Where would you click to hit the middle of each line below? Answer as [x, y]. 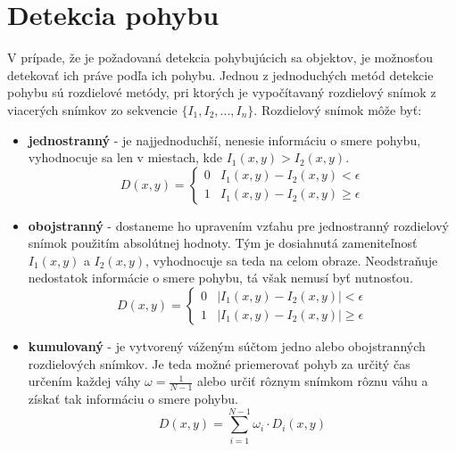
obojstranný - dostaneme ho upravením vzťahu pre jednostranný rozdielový [238, 225]
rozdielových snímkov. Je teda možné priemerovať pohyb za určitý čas [219, 363]
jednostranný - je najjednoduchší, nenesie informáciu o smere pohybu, [224, 139]
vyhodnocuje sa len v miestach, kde [125, 157]
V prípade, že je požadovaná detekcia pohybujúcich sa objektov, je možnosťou [220, 57]
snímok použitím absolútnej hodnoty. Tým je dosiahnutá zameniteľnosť [223, 243]
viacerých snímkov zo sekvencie [92, 109]
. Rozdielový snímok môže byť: [338, 109]
